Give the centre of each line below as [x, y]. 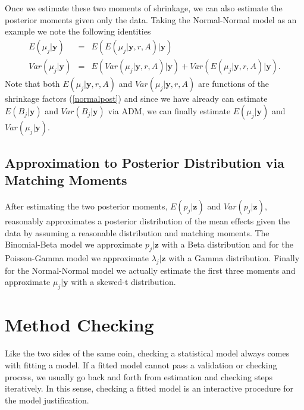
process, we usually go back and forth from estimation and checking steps [139, 376]
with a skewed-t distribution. [123, 282]
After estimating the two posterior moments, [86, 206]
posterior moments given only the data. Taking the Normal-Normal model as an [151, 19]
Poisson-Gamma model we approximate [77, 258]
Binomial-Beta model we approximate [74, 244]
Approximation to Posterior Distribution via [145, 162]
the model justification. [47, 400]
